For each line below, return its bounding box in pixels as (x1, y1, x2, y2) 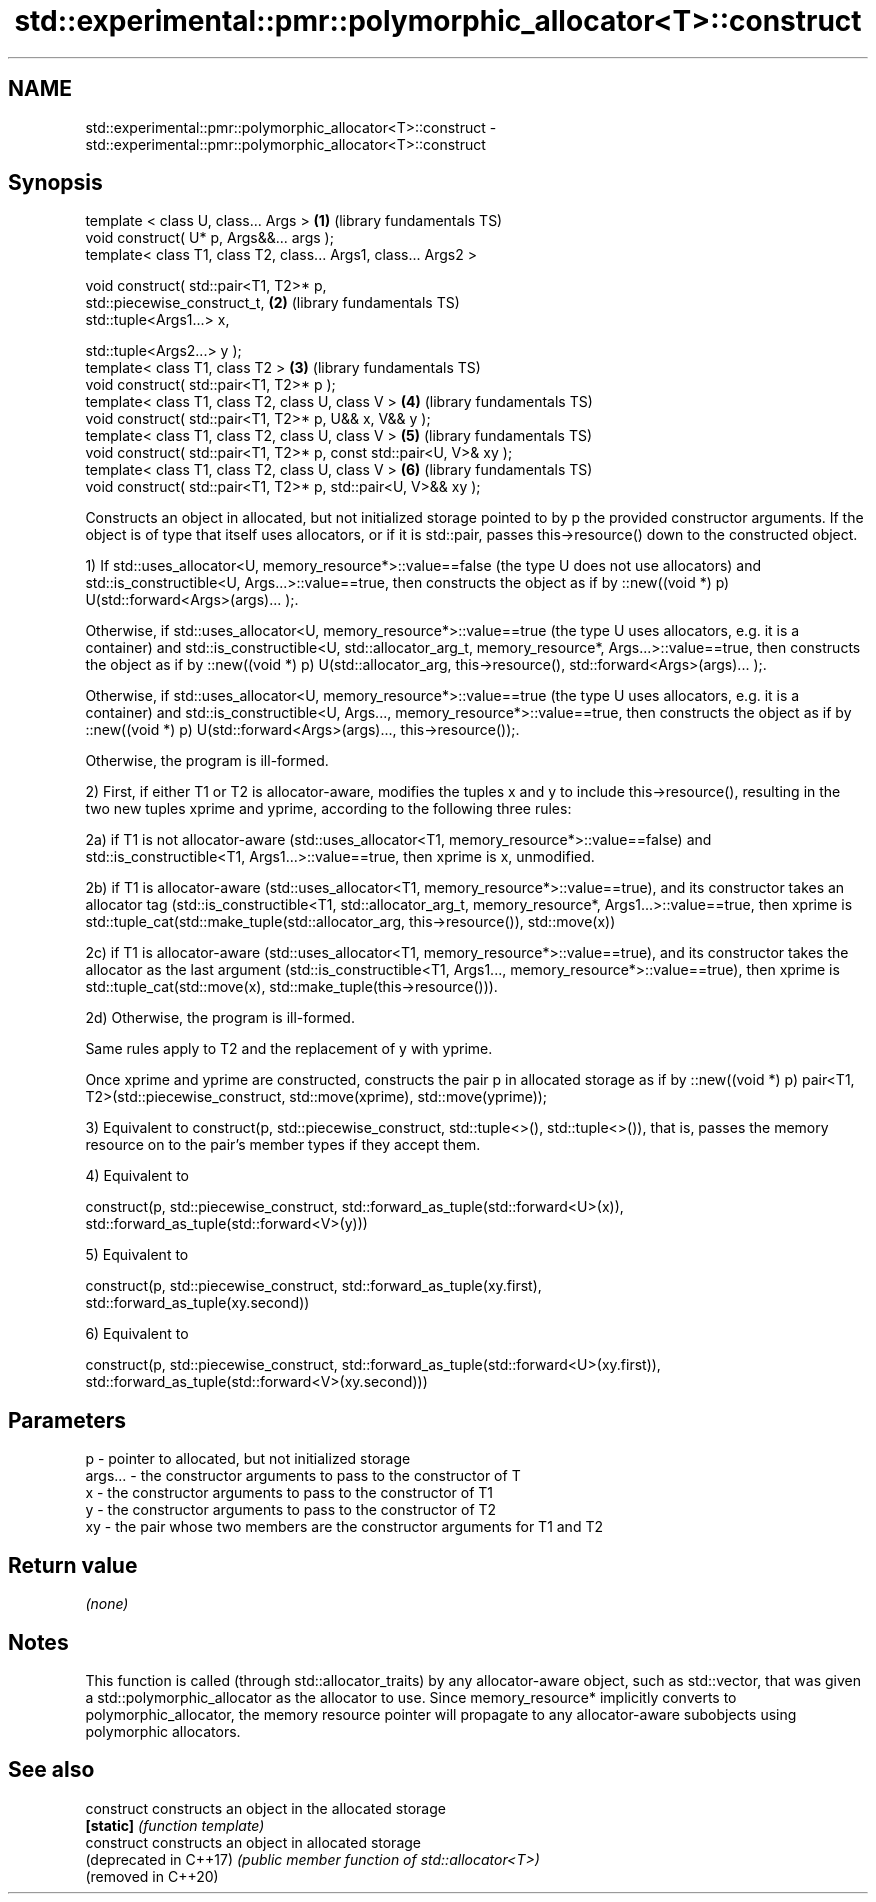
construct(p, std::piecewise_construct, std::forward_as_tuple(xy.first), (85, 1277, 542, 1295)
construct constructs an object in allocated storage (85, 1833, 422, 1851)
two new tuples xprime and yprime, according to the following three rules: (85, 800, 572, 818)
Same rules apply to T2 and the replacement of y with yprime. (85, 1040, 493, 1058)
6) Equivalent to (85, 1325, 189, 1343)
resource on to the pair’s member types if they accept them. (85, 1136, 481, 1154)
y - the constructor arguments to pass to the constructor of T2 (85, 1501, 497, 1519)
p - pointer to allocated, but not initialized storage (85, 1450, 411, 1468)
